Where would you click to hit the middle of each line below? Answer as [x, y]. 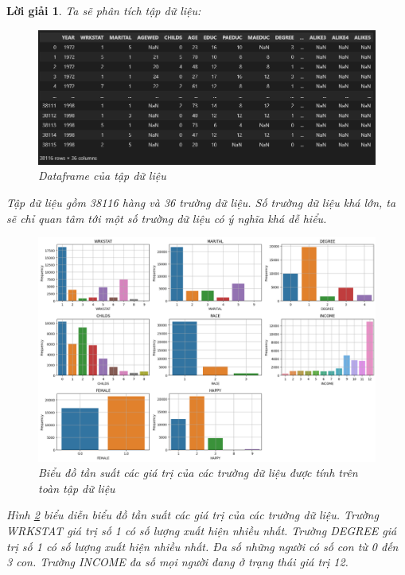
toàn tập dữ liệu [77, 488]
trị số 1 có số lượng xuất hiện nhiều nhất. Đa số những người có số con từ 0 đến [202, 546]
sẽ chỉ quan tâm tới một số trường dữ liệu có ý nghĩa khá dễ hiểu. [167, 218]
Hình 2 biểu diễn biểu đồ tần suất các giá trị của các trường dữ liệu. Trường [193, 515]
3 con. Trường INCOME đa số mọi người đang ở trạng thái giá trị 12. [177, 562]
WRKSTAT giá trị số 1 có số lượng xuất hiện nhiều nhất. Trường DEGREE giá [202, 531]
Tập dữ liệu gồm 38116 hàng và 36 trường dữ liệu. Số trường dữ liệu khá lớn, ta [201, 202]
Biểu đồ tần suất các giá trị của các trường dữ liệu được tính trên [198, 473]
